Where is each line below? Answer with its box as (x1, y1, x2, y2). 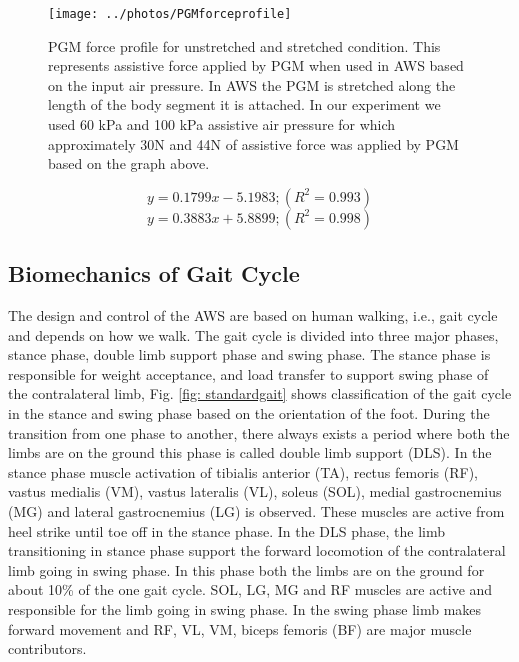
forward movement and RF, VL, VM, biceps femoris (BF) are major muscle (8, 618, 472, 639)
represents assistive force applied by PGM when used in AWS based (48, 55, 464, 76)
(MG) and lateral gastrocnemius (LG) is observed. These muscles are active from (8, 500, 505, 521)
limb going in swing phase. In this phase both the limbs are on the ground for (8, 559, 485, 580)
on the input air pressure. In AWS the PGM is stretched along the (48, 74, 456, 95)
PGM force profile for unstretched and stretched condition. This (48, 35, 441, 56)
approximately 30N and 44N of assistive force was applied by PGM (48, 133, 459, 154)
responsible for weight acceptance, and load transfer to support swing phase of (8, 363, 489, 384)
